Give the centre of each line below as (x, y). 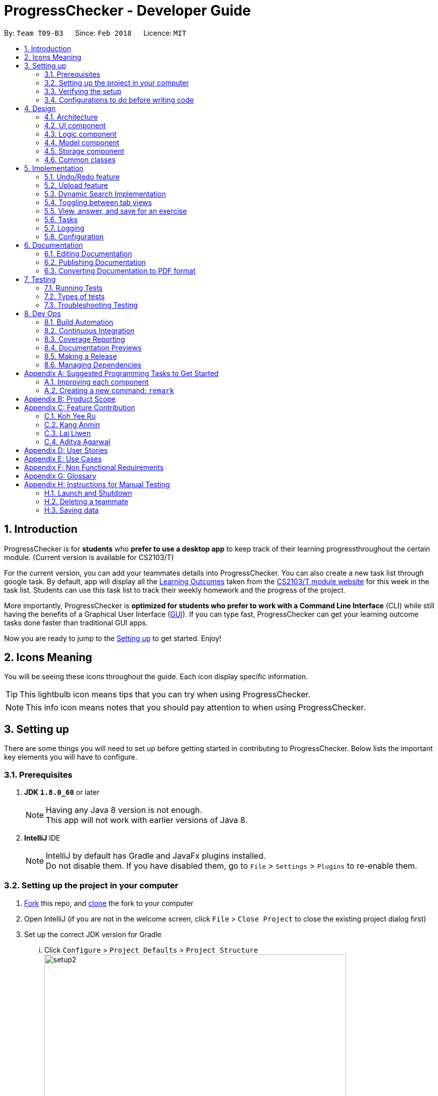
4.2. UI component (75, 125)
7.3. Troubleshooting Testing (91, 305)
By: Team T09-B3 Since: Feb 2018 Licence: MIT (95, 33)
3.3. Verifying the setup (83, 91)
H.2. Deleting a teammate (86, 501)
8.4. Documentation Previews (93, 347)
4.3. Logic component (80, 134)
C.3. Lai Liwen (68, 433)
